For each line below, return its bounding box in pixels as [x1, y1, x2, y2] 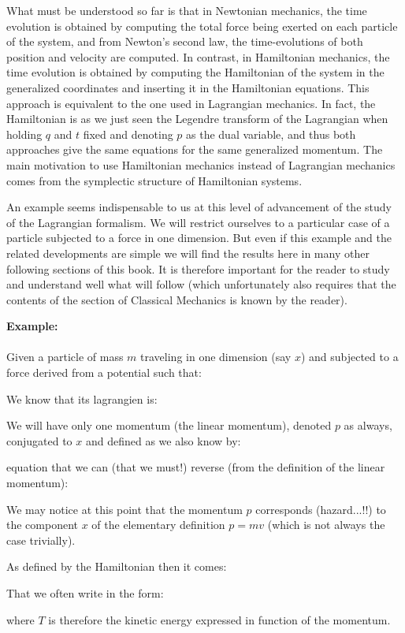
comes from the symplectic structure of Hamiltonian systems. [6, 172, 303, 188]
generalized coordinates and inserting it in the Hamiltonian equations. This [6, 79, 370, 95]
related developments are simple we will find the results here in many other [6, 244, 370, 261]
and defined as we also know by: [85, 432, 241, 449]
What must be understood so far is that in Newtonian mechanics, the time [6, 2, 367, 18]
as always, [344, 417, 392, 434]
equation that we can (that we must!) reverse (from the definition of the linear [6, 459, 385, 475]
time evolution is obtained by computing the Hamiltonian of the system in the [6, 64, 385, 80]
